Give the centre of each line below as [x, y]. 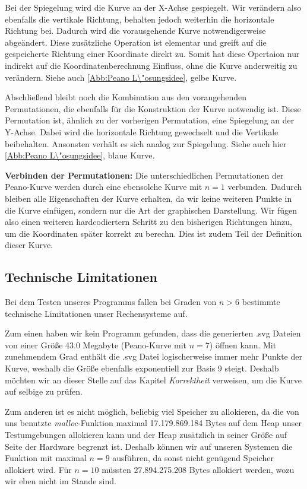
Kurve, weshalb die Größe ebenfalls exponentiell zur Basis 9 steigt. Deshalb [142, 368]
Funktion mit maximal [46, 458]
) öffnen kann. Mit [243, 344]
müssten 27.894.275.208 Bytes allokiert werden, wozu [198, 469]
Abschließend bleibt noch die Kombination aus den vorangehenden [126, 97]
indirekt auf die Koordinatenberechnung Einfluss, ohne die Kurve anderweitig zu [151, 65]
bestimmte [261, 302]
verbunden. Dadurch [265, 187]
